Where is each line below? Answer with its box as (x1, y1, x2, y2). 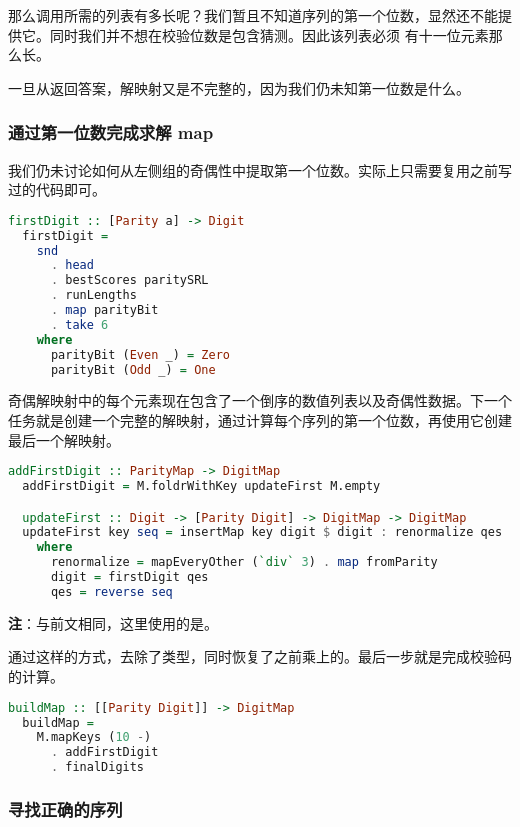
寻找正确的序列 (8, 796, 123, 821)
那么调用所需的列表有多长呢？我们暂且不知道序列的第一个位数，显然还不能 (8, 5, 498, 25)
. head (50, 258, 94, 273)
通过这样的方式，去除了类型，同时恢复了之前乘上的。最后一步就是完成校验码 (8, 646, 512, 667)
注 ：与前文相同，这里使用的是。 (8, 612, 218, 633)
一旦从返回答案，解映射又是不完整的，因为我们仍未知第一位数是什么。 (8, 77, 470, 98)
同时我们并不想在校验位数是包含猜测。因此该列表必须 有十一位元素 (49, 24, 489, 45)
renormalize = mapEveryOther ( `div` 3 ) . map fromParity (50, 555, 438, 570)
